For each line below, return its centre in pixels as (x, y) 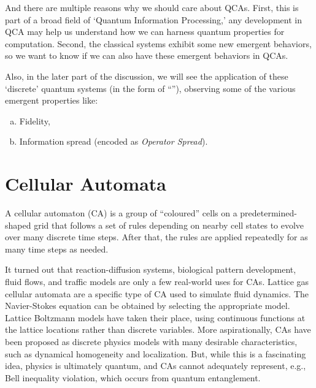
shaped (18, 225)
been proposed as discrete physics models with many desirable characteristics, (151, 341)
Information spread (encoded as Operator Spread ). (114, 141)
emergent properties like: (52, 100)
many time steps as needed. (57, 249)
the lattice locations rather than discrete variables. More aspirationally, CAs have (158, 329)
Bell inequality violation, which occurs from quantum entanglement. (133, 377)
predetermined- (268, 213)
